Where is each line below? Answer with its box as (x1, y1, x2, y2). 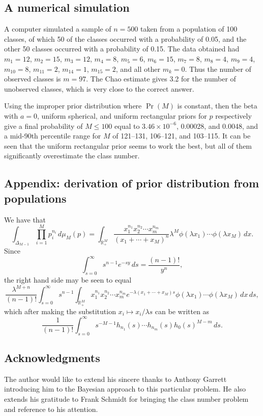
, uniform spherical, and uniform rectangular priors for (37, 110, 207, 121)
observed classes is (4, 73, 61, 84)
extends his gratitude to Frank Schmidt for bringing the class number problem (4, 394, 249, 404)
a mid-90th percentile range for (4, 130, 101, 141)
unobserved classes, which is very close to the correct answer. (4, 83, 194, 94)
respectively (215, 110, 252, 121)
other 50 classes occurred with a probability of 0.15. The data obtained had (4, 43, 240, 54)
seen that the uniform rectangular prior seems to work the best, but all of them (4, 140, 252, 151)
